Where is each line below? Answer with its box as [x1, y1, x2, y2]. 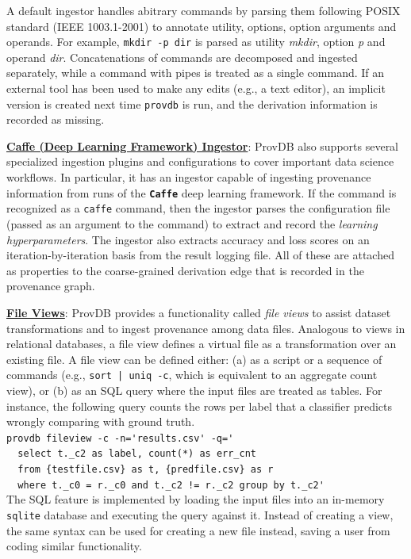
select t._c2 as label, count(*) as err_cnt [17, 448, 256, 460]
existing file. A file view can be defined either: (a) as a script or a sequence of [6, 350, 382, 367]
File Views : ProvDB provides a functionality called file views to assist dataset [6, 304, 391, 320]
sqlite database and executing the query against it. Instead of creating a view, [6, 506, 394, 523]
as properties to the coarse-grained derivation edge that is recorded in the [6, 262, 364, 278]
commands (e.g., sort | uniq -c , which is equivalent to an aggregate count [6, 366, 378, 383]
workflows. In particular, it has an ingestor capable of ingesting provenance [6, 169, 371, 186]
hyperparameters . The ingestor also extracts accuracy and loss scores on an [6, 231, 370, 247]
